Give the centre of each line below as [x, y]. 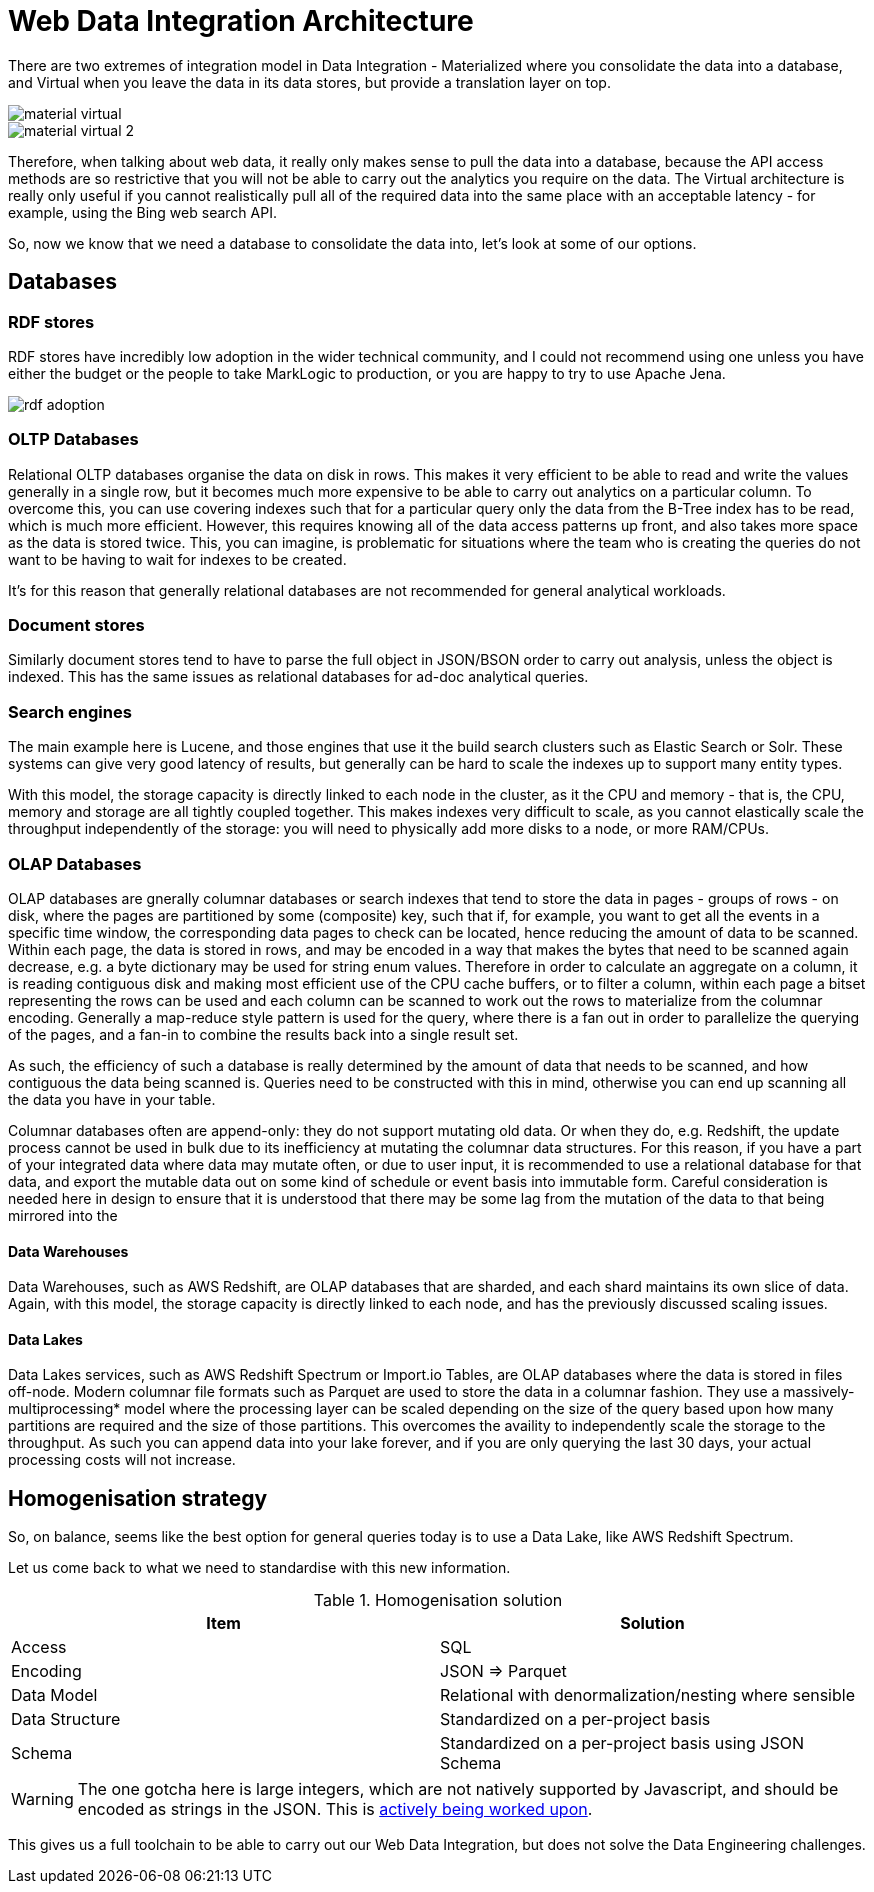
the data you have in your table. [112, 1099]
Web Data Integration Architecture [241, 21]
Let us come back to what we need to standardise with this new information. [259, 1568]
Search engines [70, 711]
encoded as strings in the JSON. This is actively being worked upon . [335, 1809]
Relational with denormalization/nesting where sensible [647, 1695]
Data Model [54, 1695]
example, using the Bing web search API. [142, 212]
